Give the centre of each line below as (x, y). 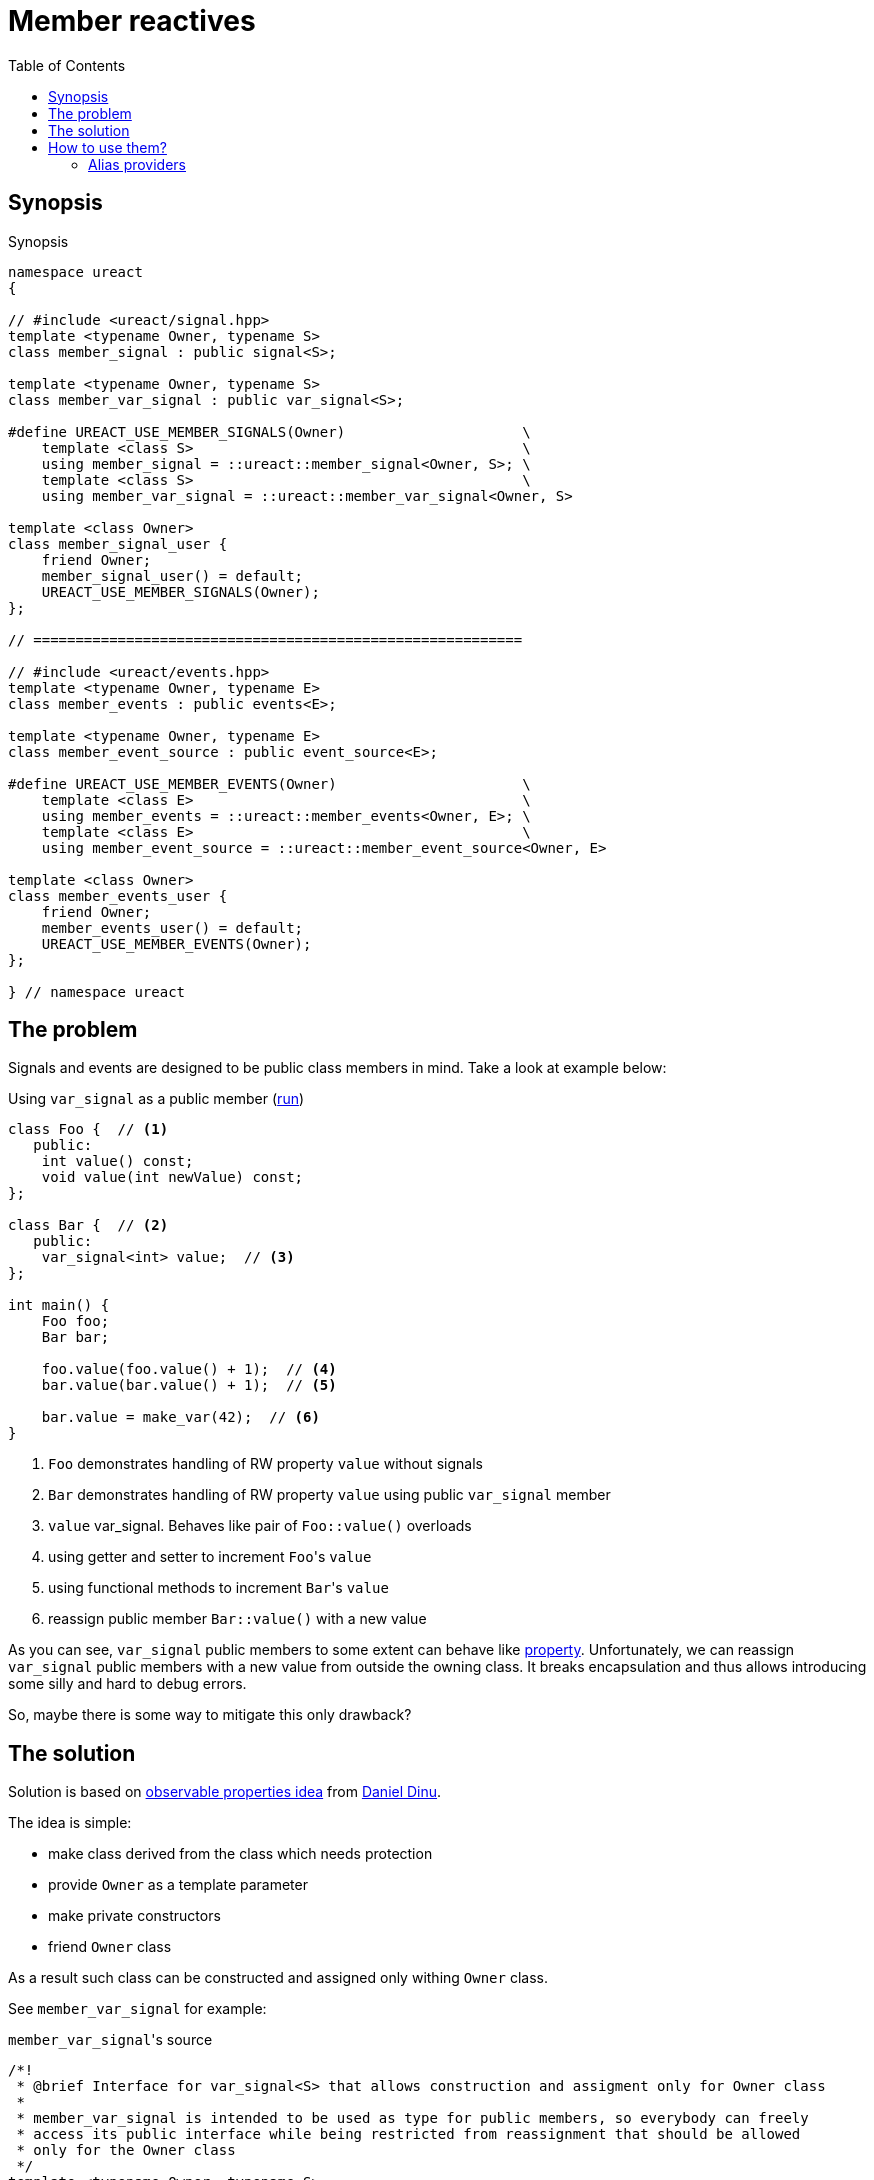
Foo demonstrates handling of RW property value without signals (265, 1464)
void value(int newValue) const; (172, 1177)
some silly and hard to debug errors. (127, 1684)
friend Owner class (110, 1947)
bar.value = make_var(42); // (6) (180, 1417)
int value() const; (117, 1161)
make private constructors (134, 1916)
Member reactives (132, 21)
